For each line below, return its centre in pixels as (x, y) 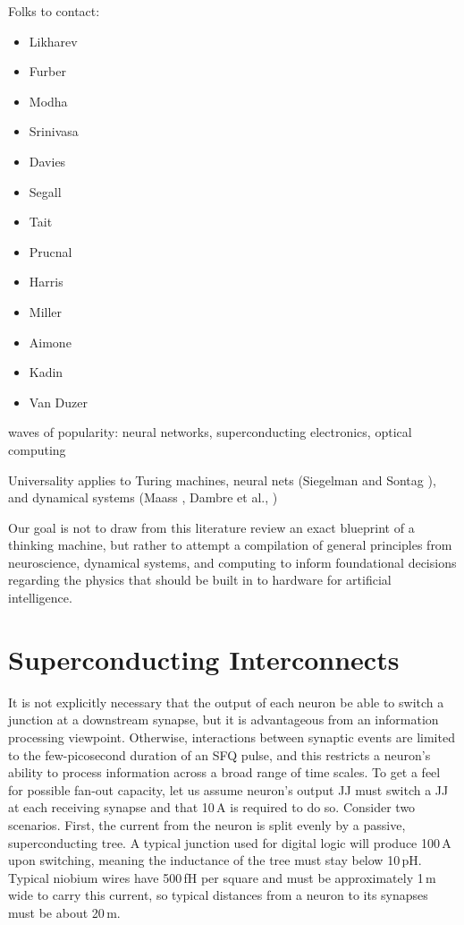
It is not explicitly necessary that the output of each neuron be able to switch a (226, 702)
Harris (46, 282)
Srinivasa (54, 131)
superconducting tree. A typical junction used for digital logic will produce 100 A (230, 842)
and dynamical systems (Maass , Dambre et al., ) (143, 497)
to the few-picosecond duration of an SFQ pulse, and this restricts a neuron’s (219, 754)
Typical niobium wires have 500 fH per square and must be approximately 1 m (222, 877)
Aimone (50, 342)
